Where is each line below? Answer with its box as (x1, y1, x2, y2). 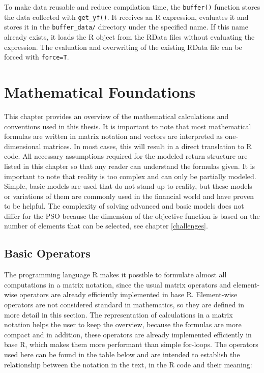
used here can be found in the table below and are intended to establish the (4, 349, 240, 360)
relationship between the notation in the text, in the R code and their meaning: (4, 359, 252, 369)
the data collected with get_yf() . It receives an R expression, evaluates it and (4, 11, 249, 22)
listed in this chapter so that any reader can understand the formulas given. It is (4, 160, 255, 171)
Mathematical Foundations (4, 81, 196, 102)
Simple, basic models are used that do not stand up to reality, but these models (4, 181, 252, 191)
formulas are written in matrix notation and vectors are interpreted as (4, 131, 223, 141)
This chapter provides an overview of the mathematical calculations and (4, 110, 229, 121)
